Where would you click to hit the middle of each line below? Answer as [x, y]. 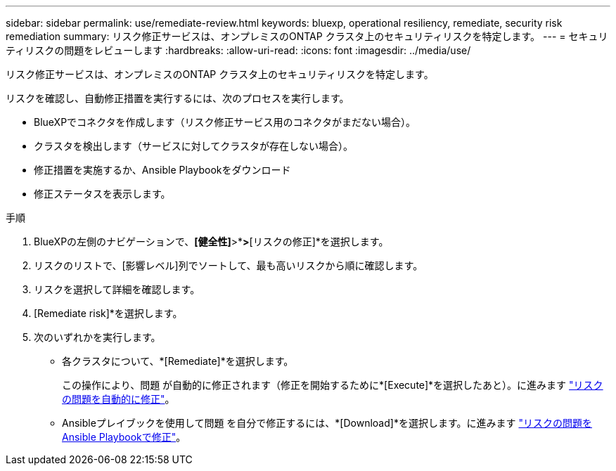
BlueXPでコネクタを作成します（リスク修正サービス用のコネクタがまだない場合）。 [225, 122]
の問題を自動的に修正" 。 [118, 399]
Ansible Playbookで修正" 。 [124, 437]
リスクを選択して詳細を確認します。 [117, 289]
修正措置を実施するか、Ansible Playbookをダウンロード [162, 170]
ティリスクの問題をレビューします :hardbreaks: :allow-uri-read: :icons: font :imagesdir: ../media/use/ [238, 50]
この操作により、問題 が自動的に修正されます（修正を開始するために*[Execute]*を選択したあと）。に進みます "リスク [333, 385]
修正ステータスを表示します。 [102, 194]
